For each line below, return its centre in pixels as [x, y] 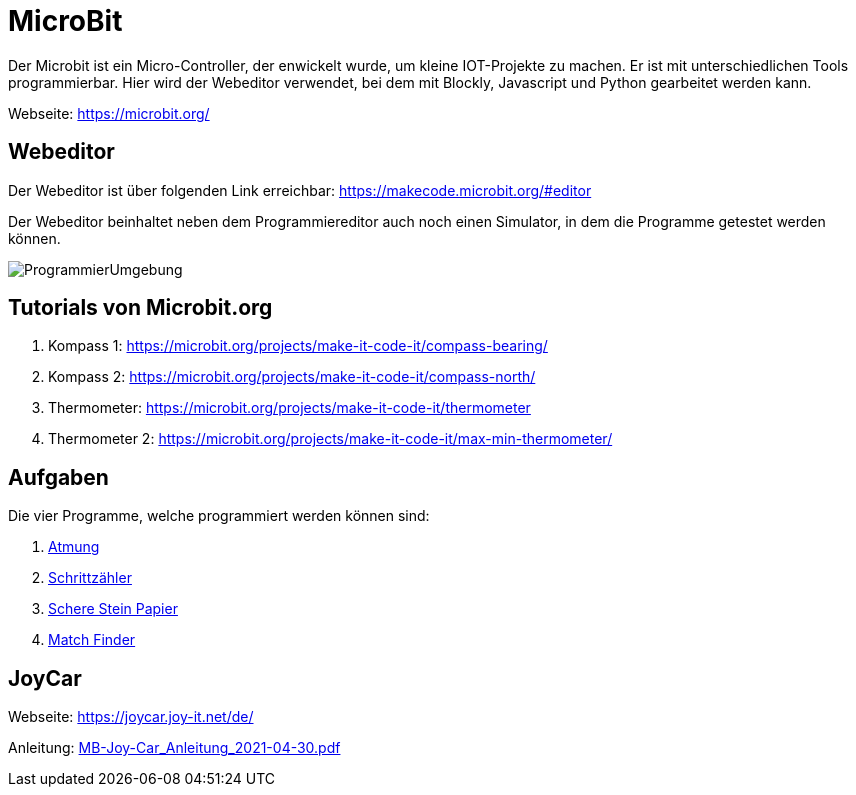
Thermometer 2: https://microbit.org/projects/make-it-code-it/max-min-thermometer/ [330, 439]
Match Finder [92, 640]
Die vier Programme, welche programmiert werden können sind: [219, 516]
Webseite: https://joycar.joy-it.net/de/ [131, 717]
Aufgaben [58, 477]
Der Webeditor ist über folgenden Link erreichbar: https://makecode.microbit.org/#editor [300, 190]
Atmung [74, 547]
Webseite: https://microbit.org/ [109, 113]
